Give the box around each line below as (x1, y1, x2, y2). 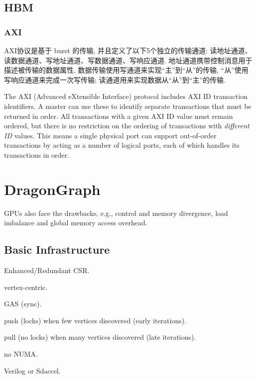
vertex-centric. (4, 282, 48, 292)
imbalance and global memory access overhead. (4, 217, 147, 228)
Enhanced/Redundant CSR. (4, 265, 90, 276)
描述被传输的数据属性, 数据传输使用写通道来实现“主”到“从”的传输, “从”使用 (4, 65, 249, 75)
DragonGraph (4, 179, 101, 199)
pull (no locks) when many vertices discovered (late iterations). (4, 332, 196, 342)
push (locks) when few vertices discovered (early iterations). (4, 315, 187, 325)
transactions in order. (4, 149, 69, 160)
